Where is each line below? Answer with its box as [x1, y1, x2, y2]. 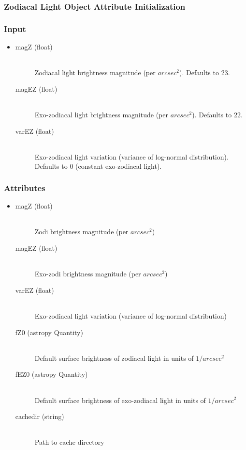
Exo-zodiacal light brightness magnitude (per [34, 110, 168, 120]
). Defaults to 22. [192, 110, 243, 120]
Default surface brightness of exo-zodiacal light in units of [34, 395, 206, 405]
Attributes [4, 181, 45, 193]
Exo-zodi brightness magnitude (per [34, 269, 141, 279]
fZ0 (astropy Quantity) [15, 327, 83, 337]
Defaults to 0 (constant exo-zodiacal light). [34, 161, 162, 171]
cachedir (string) [15, 411, 64, 421]
